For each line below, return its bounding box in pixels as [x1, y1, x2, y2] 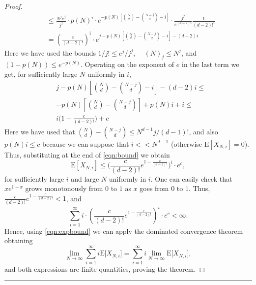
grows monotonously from [25, 183, 103, 193]
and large [71, 173, 99, 184]
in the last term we [181, 59, 239, 69]
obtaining [4, 235, 33, 246]
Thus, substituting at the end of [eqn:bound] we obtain [4, 149, 170, 159]
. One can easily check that [150, 173, 232, 184]
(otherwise [171, 138, 202, 149]
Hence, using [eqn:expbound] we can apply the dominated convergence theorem [4, 225, 243, 236]
